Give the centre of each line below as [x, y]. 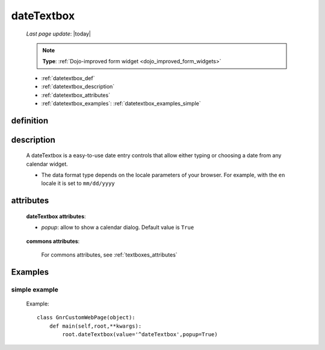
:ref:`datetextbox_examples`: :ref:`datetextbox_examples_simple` [121, 103]
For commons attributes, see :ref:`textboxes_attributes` [109, 255]
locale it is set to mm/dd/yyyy [78, 183]
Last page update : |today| [59, 34]
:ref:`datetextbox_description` [78, 87]
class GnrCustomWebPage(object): [86, 317]
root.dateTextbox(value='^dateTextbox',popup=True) [140, 335]
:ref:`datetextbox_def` [68, 78]
